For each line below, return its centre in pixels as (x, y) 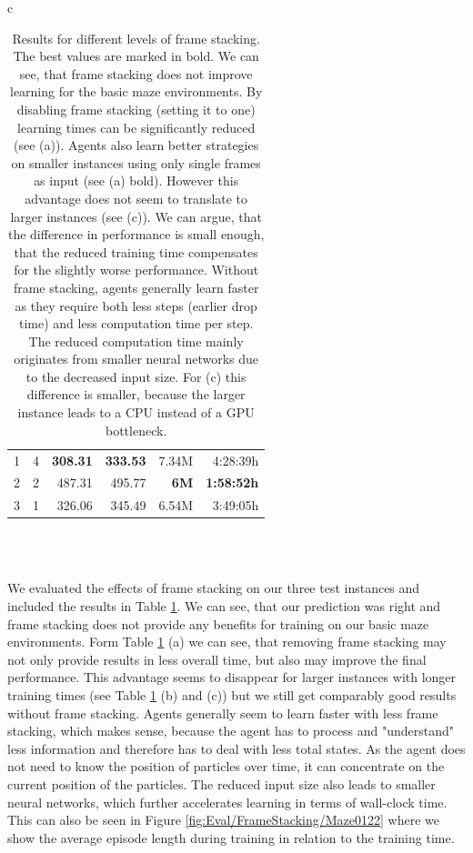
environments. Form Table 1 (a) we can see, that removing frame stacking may (227, 642)
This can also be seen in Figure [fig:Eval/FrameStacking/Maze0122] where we (223, 820)
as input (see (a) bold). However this (136, 181)
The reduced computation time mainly (136, 341)
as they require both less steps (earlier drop (136, 305)
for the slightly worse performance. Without (136, 270)
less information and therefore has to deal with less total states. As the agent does (236, 748)
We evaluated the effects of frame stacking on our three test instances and (214, 588)
